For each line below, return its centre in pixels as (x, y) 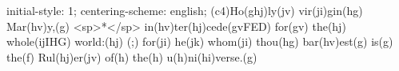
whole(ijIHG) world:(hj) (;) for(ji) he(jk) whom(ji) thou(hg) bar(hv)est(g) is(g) (200, 41)
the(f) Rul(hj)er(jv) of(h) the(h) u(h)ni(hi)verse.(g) (132, 56)
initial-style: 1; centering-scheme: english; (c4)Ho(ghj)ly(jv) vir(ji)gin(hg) (185, 10)
